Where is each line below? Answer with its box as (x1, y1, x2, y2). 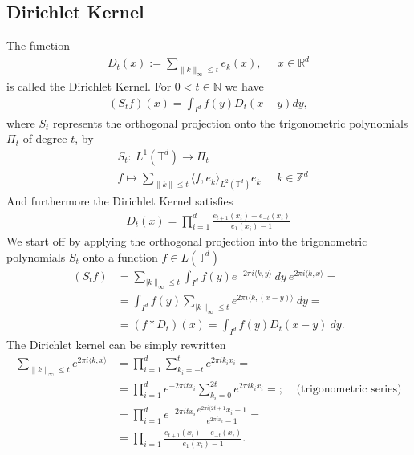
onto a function (83, 248, 158, 265)
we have (225, 78, 264, 95)
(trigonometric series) (296, 384, 402, 396)
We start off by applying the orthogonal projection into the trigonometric (6, 232, 367, 249)
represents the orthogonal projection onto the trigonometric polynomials (53, 114, 408, 131)
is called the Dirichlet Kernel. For (6, 78, 172, 95)
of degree (22, 130, 67, 147)
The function (6, 37, 70, 54)
